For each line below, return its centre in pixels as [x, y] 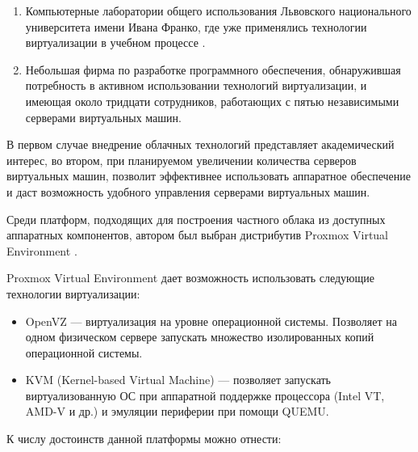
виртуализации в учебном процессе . [115, 42]
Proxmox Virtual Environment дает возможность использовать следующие [191, 278]
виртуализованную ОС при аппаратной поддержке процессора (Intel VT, [205, 395]
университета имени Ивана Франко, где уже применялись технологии [196, 26]
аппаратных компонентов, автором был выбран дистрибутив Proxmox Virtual [198, 235]
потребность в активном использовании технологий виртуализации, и [196, 85]
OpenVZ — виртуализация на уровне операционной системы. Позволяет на [211, 321]
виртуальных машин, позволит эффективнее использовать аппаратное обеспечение [209, 176]
